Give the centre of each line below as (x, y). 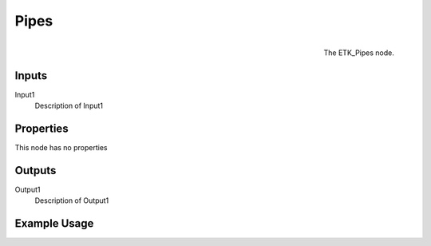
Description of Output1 (72, 200)
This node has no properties (61, 147)
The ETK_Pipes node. (359, 53)
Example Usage (54, 224)
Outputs (36, 171)
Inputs (31, 75)
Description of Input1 (69, 106)
